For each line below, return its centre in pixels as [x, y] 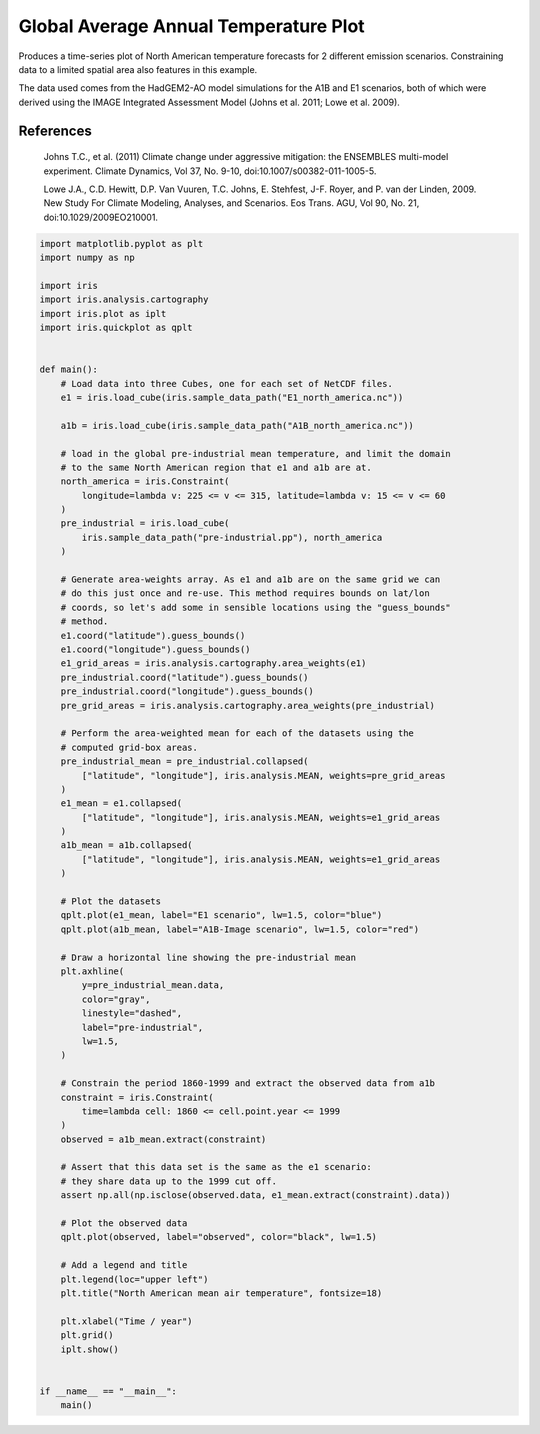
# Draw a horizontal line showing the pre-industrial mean [208, 957]
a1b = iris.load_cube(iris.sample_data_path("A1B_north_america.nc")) [237, 425]
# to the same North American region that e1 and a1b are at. [216, 467]
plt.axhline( [92, 971]
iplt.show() [90, 1349]
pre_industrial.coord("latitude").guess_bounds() [184, 677]
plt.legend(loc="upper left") [134, 1279]
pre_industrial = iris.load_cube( [145, 523]
